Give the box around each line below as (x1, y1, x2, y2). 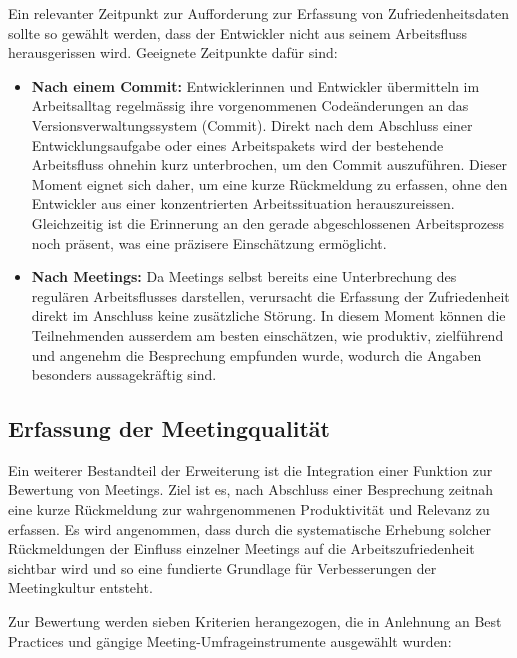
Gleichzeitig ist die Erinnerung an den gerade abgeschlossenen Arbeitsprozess (31, 212, 505, 233)
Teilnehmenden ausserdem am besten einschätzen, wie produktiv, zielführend (31, 324, 504, 345)
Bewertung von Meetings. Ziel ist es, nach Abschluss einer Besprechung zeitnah (8, 479, 494, 500)
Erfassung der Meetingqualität (8, 413, 330, 444)
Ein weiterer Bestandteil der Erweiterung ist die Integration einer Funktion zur (8, 459, 493, 480)
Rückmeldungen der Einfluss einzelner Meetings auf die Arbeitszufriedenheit (8, 538, 475, 559)
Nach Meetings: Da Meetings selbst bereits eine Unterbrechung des (31, 266, 457, 287)
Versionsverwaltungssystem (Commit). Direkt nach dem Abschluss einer (31, 114, 473, 135)
